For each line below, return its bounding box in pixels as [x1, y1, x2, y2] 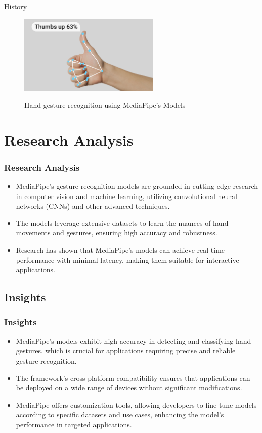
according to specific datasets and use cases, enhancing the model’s [16, 409, 224, 420]
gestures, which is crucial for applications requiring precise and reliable [16, 345, 236, 356]
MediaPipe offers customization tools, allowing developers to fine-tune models [16, 399, 257, 410]
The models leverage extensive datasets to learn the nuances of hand [16, 217, 229, 228]
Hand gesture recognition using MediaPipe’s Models [24, 99, 186, 110]
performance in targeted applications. [16, 419, 132, 429]
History [4, 1, 27, 11]
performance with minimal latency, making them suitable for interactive [16, 254, 239, 265]
